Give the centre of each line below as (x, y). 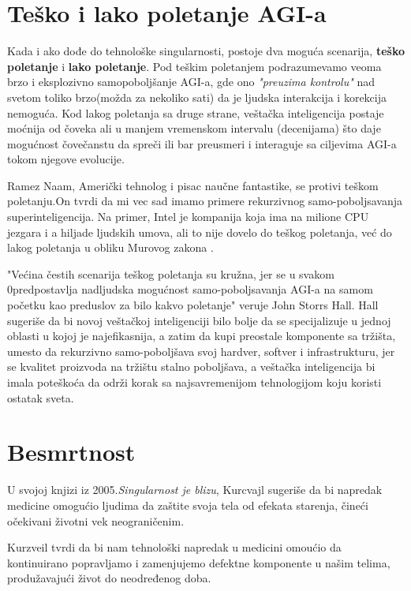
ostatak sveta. (41, 397)
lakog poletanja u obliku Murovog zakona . (110, 247)
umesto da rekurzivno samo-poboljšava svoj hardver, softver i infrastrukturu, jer (201, 351)
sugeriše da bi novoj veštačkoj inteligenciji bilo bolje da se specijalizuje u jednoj (199, 320)
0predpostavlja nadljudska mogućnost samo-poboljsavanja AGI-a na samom (190, 289)
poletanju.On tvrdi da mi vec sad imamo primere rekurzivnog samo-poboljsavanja (205, 201)
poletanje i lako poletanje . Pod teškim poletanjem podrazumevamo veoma (194, 66)
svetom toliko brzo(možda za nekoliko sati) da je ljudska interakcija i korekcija (197, 97)
